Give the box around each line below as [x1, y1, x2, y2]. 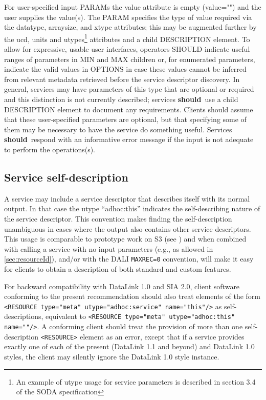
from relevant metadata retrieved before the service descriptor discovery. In [4, 73, 240, 84]
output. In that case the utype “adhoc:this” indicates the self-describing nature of [4, 203, 260, 214]
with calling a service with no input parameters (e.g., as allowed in [4, 243, 213, 254]
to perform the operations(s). [4, 144, 96, 154]
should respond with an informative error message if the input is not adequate [4, 134, 254, 145]
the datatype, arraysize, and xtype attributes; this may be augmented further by [4, 22, 257, 32]
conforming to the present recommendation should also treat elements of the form [4, 291, 260, 302]
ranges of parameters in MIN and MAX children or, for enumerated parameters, [4, 53, 255, 64]
